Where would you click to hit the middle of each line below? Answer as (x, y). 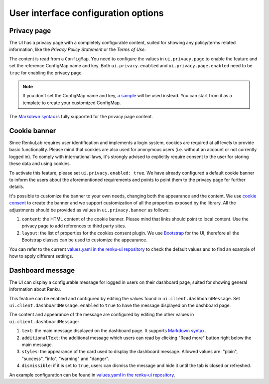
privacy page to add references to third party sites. (74, 226)
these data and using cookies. (40, 164)
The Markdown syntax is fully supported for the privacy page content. (81, 117)
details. (17, 187)
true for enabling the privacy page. (46, 73)
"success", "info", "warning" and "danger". (66, 359)
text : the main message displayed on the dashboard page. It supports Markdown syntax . (114, 331)
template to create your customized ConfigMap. (72, 103)
